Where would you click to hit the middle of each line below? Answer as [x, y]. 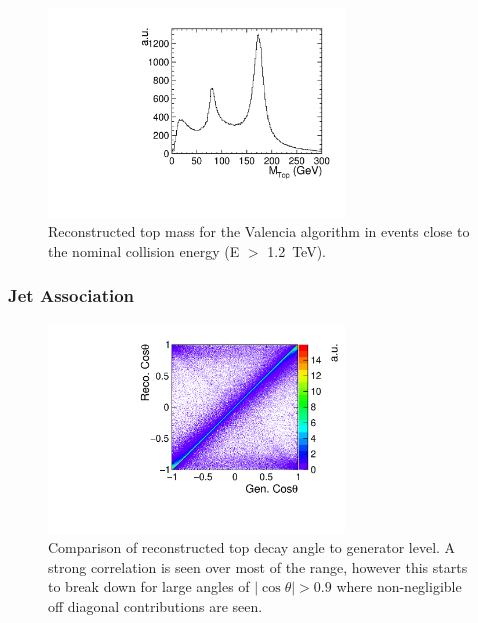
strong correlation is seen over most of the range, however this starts [258, 566]
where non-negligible [399, 586]
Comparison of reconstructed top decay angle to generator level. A [252, 547]
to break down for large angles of [149, 586]
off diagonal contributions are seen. [155, 605]
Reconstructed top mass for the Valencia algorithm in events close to [259, 231]
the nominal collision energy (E [144, 250]
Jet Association [71, 295]
